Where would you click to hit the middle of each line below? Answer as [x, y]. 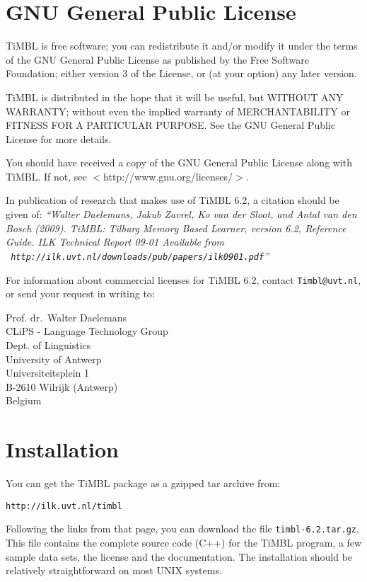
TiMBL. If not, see [46, 176]
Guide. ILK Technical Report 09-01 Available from [115, 242]
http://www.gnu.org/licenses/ [168, 176]
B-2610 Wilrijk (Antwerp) [62, 386]
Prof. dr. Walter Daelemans [66, 317]
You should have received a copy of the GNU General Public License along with [179, 162]
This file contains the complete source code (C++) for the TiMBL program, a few [184, 542]
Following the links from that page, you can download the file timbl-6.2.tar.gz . [182, 529]
